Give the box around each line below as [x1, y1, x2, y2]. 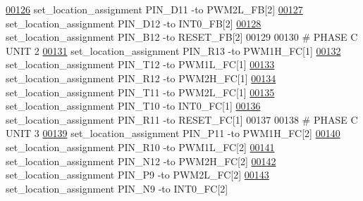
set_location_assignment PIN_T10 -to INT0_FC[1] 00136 [6, 98, 261, 113]
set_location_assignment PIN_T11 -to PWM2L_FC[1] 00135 [6, 84, 275, 99]
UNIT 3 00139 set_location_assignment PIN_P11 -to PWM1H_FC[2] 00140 [6, 126, 340, 141]
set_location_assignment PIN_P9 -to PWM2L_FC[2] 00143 [6, 167, 269, 182]
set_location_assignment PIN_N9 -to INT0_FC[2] [6, 181, 228, 195]
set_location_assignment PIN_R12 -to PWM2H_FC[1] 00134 [6, 70, 276, 85]
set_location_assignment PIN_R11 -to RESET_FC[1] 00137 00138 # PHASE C [6, 112, 358, 127]
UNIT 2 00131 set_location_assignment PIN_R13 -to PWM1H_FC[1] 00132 [6, 43, 341, 58]
